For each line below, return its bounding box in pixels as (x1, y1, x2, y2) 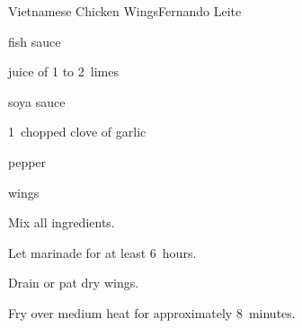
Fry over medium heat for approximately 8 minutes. (8, 303, 296, 322)
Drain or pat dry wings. (8, 273, 139, 292)
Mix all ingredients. (8, 213, 115, 232)
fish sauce (8, 31, 61, 50)
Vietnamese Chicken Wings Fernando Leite (8, 2, 242, 20)
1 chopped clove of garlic (8, 122, 147, 141)
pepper (8, 152, 47, 171)
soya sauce (8, 92, 66, 111)
